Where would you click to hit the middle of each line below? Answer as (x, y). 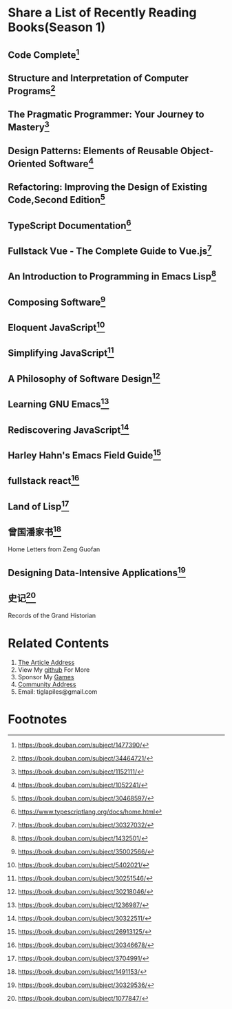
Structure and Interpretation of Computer (98, 78)
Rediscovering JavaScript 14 (68, 429)
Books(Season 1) (57, 27)
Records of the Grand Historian (52, 615)
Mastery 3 (29, 126)
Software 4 (71, 162)
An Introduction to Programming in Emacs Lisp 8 (112, 276)
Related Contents (59, 643)
